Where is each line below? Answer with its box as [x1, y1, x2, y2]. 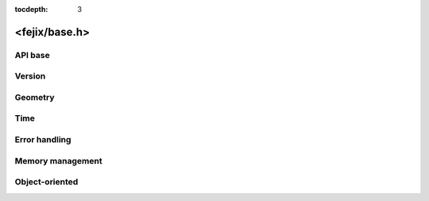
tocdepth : [14, 5, 48, 14]
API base [14, 49, 51, 60]
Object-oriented [14, 176, 79, 187]
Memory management [14, 155, 102, 166]
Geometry [14, 91, 55, 102]
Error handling [14, 134, 71, 145]
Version [14, 71, 46, 82]
